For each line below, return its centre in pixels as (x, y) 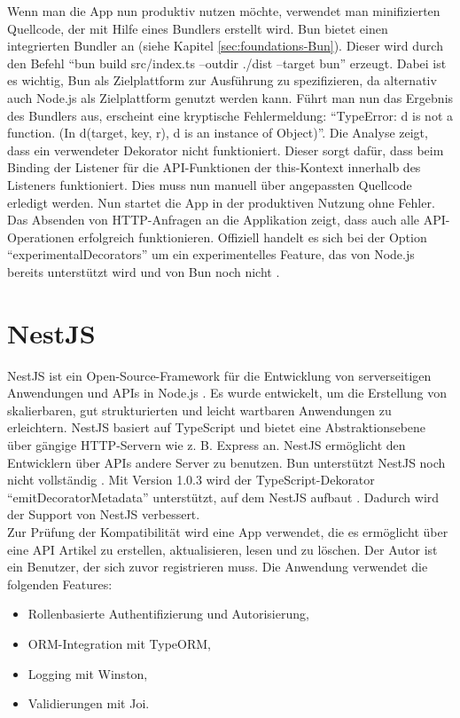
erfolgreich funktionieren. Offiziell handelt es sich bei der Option (253, 237)
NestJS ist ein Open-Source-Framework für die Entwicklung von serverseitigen (219, 375)
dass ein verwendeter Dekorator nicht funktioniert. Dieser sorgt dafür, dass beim (226, 150)
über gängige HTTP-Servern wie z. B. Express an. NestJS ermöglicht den (207, 445)
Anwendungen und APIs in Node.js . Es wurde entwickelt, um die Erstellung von (227, 393)
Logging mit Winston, (88, 673)
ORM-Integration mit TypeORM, (119, 643)
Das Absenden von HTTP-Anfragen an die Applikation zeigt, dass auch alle (214, 220)
